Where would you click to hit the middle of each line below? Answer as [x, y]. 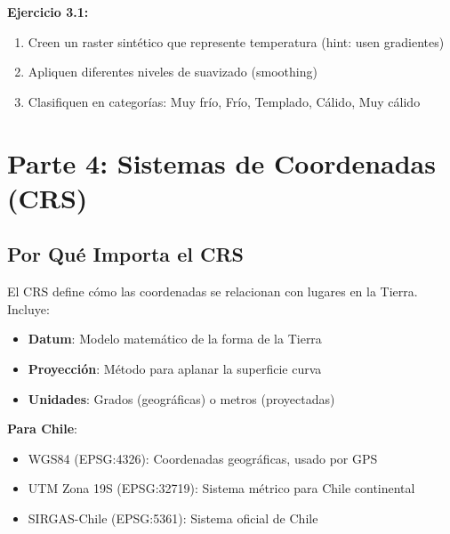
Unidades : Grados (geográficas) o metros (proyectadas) [181, 398]
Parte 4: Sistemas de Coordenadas [221, 162]
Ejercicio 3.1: [48, 12]
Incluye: [28, 308]
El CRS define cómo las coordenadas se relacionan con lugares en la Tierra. [213, 291]
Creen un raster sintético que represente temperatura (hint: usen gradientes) [236, 41]
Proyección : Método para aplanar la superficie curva [175, 368]
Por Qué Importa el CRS [125, 254]
